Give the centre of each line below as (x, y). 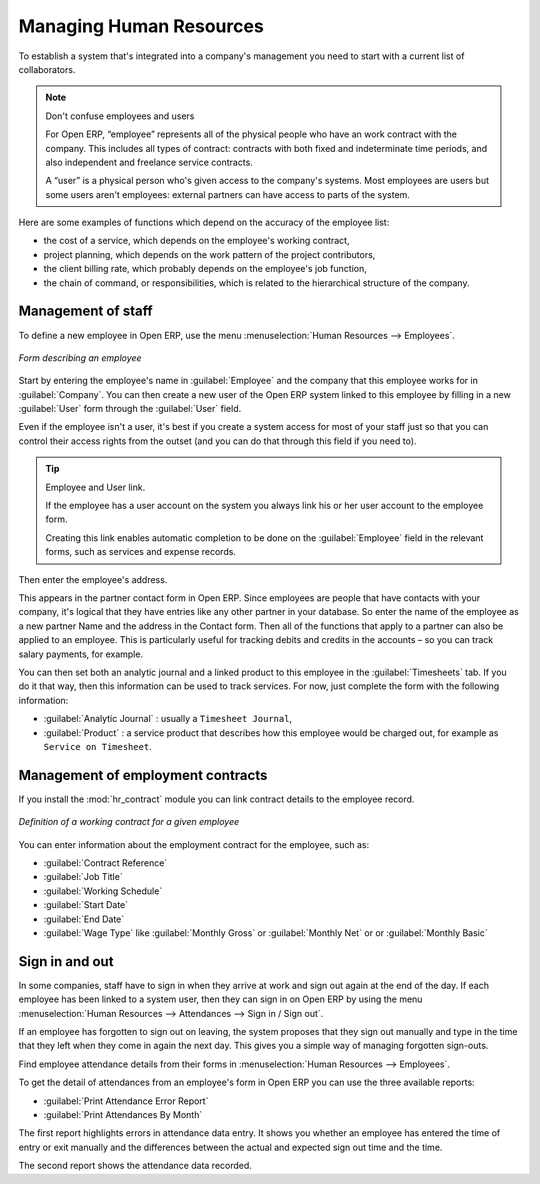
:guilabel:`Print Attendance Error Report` (126, 1101)
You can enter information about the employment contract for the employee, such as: (194, 844)
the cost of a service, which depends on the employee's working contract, (196, 241)
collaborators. (47, 69)
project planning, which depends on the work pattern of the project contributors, (209, 254)
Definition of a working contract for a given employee (129, 822)
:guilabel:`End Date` (84, 919)
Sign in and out (66, 961)
